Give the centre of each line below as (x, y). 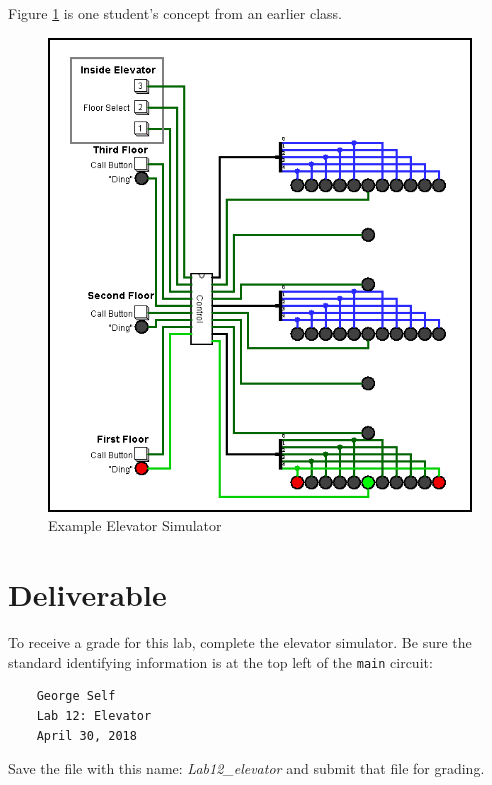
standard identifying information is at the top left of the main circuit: (220, 661)
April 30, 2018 (86, 735)
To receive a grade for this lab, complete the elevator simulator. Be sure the (240, 642)
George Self (76, 696)
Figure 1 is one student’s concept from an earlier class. (175, 13)
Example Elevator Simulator (135, 525)
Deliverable (87, 594)
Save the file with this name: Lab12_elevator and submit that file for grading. (246, 768)
